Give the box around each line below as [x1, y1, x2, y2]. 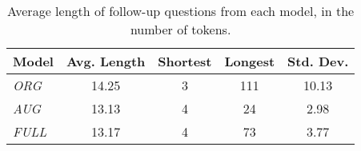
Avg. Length [66, 52, 146, 70]
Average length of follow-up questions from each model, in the [7, 2, 355, 20]
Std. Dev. [287, 52, 349, 70]
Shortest [158, 52, 212, 70]
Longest [224, 52, 275, 70]
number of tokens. [130, 20, 231, 38]
